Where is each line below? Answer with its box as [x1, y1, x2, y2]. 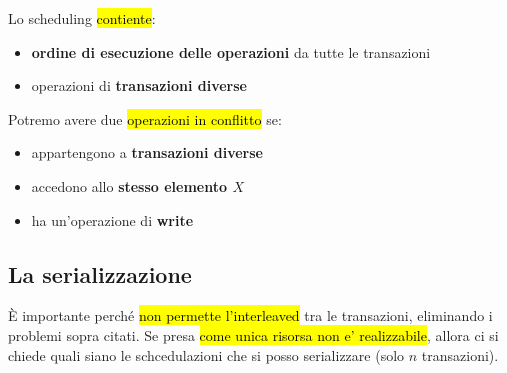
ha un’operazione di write [31, 209, 194, 230]
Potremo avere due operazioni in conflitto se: [8, 108, 282, 129]
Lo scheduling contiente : [8, 8, 156, 28]
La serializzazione [8, 258, 192, 289]
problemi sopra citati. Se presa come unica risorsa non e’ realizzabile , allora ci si [8, 324, 499, 345]
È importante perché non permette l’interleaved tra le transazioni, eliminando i [8, 305, 493, 326]
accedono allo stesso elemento [31, 175, 228, 196]
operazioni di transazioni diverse [31, 75, 247, 96]
